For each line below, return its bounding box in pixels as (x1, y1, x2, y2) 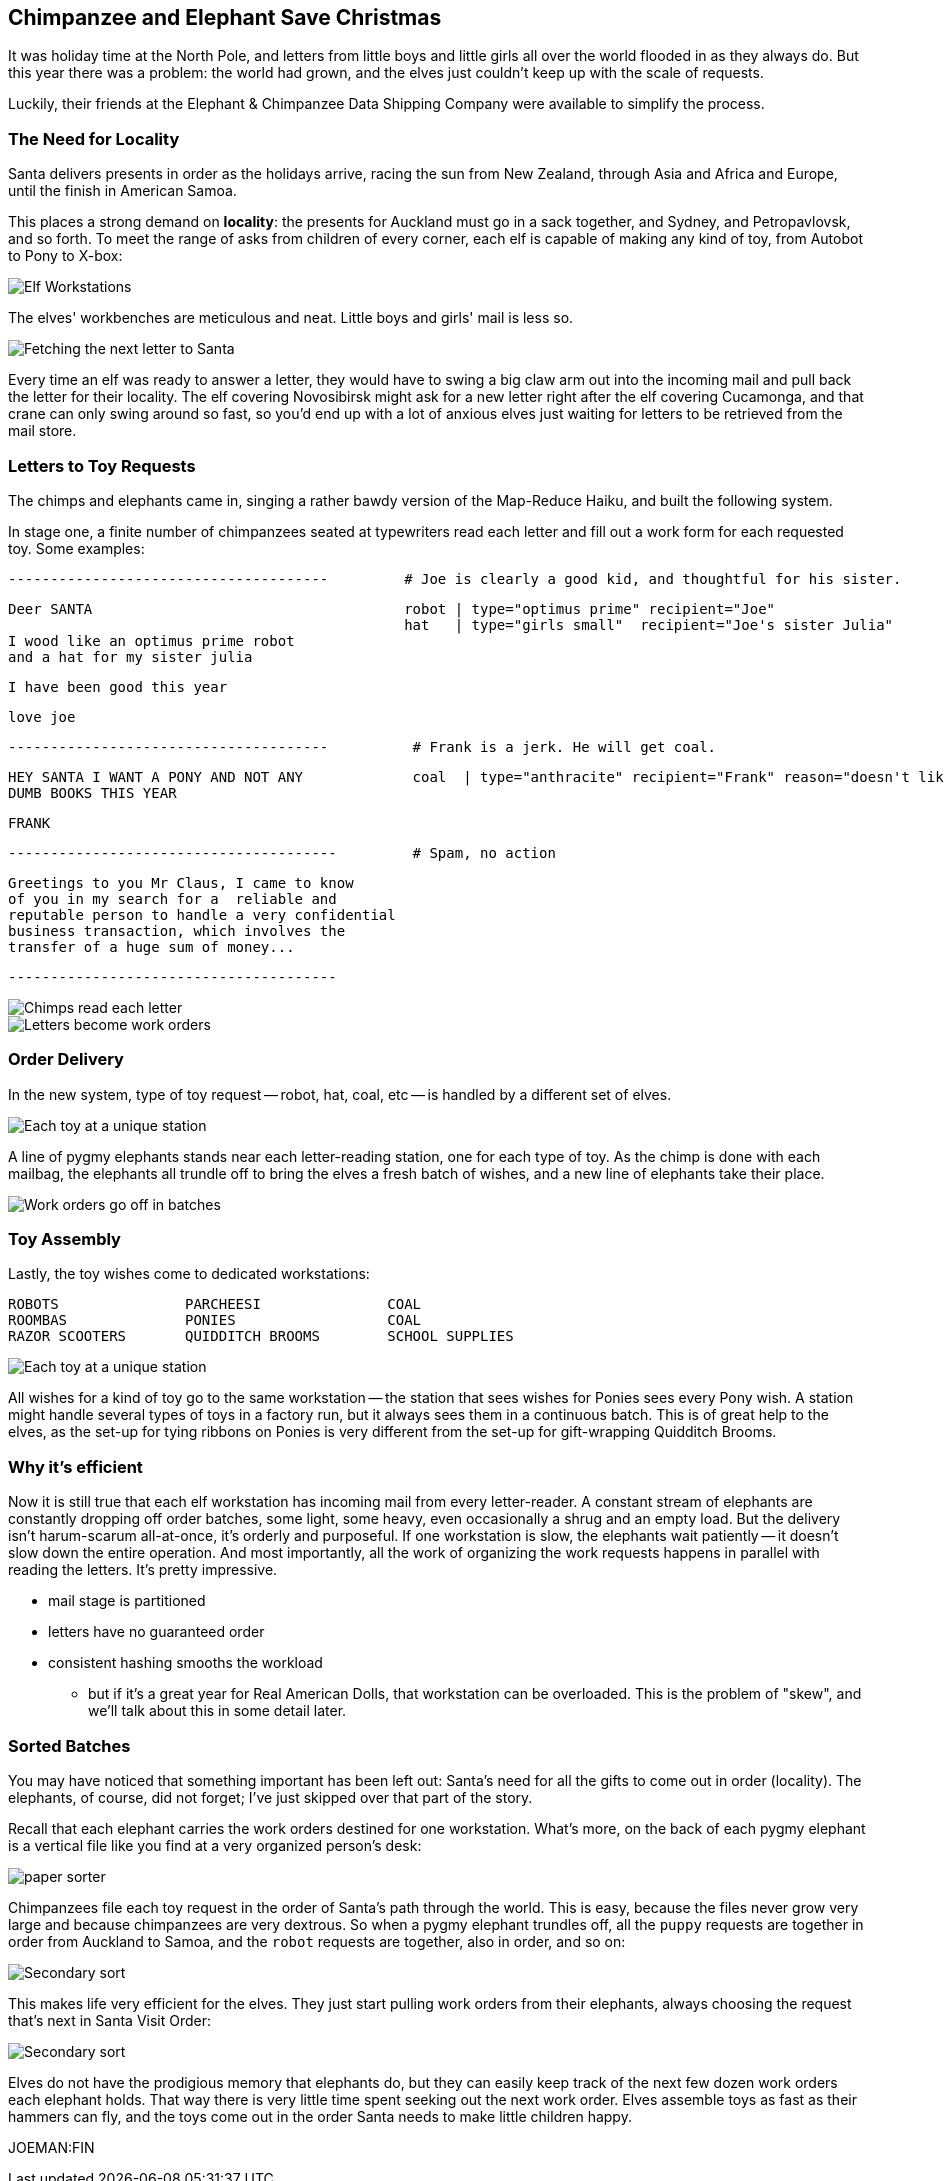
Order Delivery (8, 1049, 124, 1070)
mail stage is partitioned (48, 1592, 206, 1610)
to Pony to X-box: (8, 247, 123, 265)
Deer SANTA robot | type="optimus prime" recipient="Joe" (8, 600, 776, 617)
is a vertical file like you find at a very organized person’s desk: (8, 1836, 422, 1854)
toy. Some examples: (8, 539, 145, 557)
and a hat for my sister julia (8, 648, 253, 665)
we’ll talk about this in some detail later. (88, 1702, 347, 1720)
